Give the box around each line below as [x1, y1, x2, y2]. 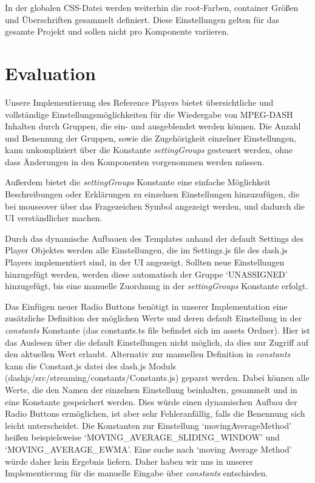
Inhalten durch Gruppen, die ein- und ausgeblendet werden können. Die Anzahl [5, 120, 301, 132]
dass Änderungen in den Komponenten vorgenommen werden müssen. [5, 155, 265, 168]
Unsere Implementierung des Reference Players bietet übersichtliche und [5, 95, 274, 108]
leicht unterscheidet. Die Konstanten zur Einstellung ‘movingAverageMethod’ [5, 419, 292, 431]
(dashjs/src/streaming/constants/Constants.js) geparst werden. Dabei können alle [5, 371, 310, 384]
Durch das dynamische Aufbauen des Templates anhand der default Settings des [5, 231, 303, 244]
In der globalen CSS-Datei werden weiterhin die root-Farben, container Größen [5, 1, 299, 13]
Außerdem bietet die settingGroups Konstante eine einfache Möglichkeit [5, 176, 271, 188]
